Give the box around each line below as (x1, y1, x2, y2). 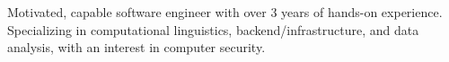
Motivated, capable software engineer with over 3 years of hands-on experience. (7, 3, 443, 21)
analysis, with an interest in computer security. (7, 38, 266, 57)
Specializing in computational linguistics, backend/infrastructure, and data (7, 20, 419, 39)
